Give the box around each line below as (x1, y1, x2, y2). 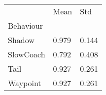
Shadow (8, 34, 35, 46)
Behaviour (8, 20, 43, 31)
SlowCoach (8, 48, 45, 60)
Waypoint (8, 77, 41, 89)
